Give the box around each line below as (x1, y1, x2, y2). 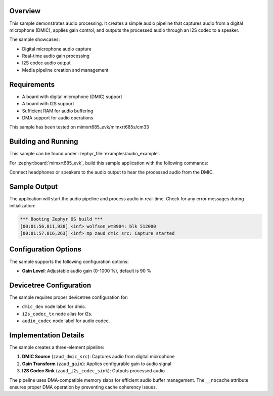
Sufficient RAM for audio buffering (22, 108, 94, 114)
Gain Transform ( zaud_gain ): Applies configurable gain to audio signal (22, 361, 172, 367)
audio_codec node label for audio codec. (22, 318, 110, 324)
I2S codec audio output (22, 60, 71, 66)
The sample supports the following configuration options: (9, 258, 129, 265)
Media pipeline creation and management (22, 67, 109, 73)
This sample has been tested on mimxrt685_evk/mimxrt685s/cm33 (9, 124, 149, 130)
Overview (9, 7, 41, 15)
